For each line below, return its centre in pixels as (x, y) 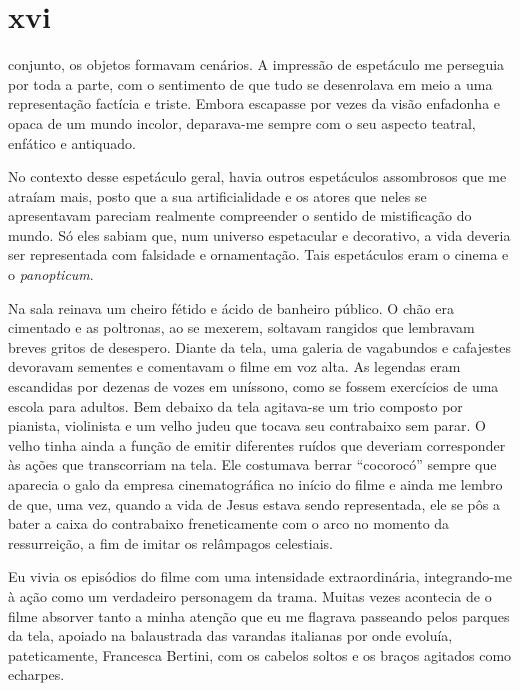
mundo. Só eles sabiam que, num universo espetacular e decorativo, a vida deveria (259, 234)
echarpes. (36, 674)
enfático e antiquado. (72, 142)
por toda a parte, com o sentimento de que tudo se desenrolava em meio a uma (250, 83)
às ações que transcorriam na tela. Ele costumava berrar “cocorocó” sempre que (252, 464)
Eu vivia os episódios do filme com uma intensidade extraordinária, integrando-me (260, 576)
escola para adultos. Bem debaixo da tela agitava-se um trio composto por (235, 405)
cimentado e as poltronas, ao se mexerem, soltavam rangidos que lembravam (241, 327)
